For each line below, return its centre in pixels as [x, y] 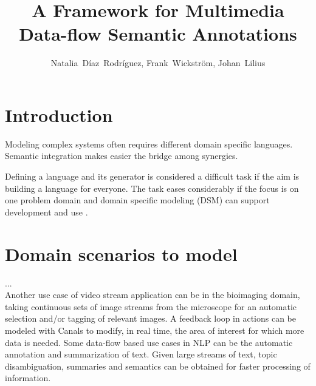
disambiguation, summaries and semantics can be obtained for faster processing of [158, 366]
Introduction [59, 114]
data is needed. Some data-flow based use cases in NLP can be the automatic [149, 342]
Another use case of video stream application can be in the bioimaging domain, [153, 295]
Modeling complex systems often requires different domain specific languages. [149, 144]
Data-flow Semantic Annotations [158, 34]
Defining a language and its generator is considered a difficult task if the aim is [152, 176]
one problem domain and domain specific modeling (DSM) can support [137, 200]
